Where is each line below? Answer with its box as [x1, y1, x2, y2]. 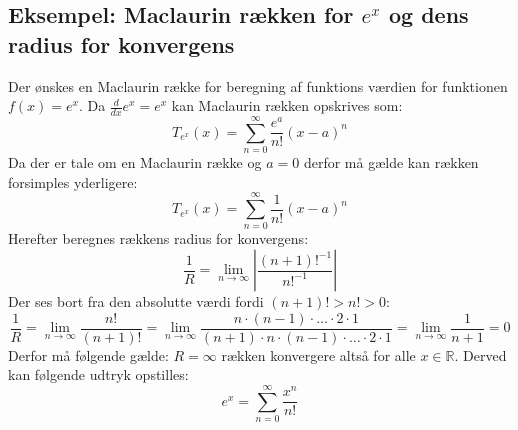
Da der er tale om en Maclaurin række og [8, 152, 262, 173]
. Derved [454, 344, 507, 365]
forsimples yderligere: [8, 171, 138, 192]
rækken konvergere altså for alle [221, 344, 416, 365]
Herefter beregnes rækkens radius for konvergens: [8, 228, 309, 249]
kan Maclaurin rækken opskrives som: [171, 95, 403, 116]
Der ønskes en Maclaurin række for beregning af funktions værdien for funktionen [8, 75, 508, 96]
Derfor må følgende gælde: [8, 344, 169, 365]
